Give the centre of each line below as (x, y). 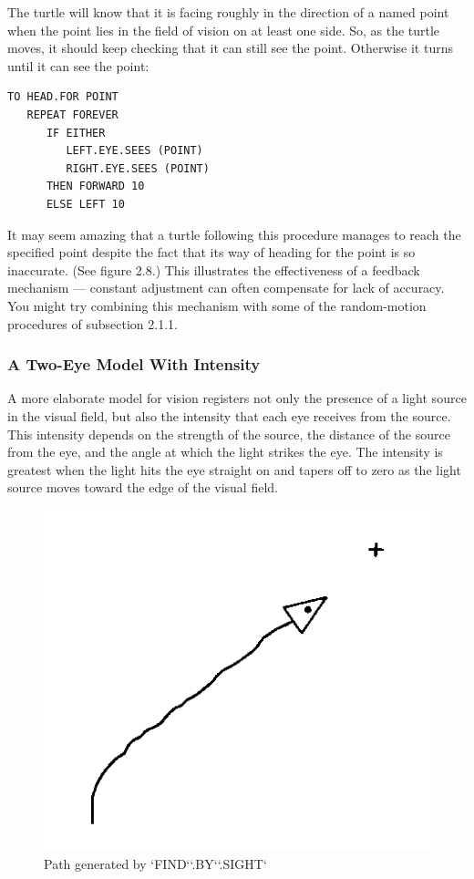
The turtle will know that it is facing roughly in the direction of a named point (228, 12)
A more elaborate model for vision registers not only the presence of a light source (237, 398)
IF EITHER (76, 133)
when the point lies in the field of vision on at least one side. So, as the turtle (224, 30)
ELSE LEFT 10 (85, 204)
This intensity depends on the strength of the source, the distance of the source (229, 434)
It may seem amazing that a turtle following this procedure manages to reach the (234, 234)
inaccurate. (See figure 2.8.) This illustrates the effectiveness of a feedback (214, 269)
